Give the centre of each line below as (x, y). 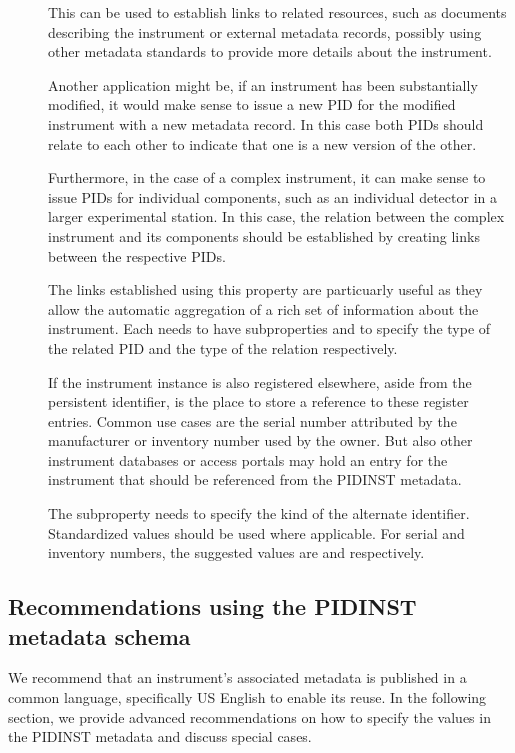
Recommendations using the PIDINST (212, 606)
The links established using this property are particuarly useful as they (265, 289)
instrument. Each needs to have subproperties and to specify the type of (269, 328)
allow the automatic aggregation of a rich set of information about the (263, 308)
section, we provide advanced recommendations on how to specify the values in (249, 716)
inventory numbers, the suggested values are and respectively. (236, 552)
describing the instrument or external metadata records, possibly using (265, 31)
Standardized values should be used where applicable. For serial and (256, 532)
